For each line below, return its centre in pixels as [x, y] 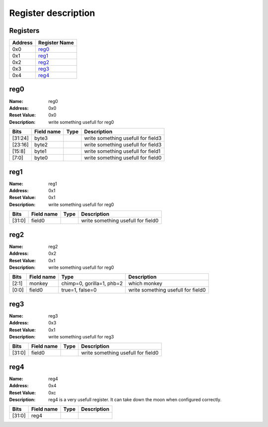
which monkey [145, 284]
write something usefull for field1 [122, 151]
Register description [52, 13]
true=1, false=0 [79, 290]
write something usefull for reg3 [81, 336]
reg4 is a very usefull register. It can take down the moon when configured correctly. [135, 400]
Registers [24, 31]
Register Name [56, 43]
